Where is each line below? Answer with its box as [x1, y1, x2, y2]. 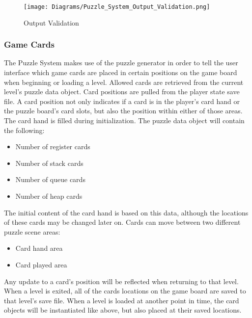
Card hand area [15, 243, 63, 253]
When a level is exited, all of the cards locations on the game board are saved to [4, 286, 246, 296]
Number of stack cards [15, 158, 84, 168]
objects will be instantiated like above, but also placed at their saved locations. [4, 305, 242, 315]
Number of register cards [15, 141, 90, 152]
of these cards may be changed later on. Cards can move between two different [4, 217, 241, 227]
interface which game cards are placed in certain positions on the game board [4, 67, 237, 78]
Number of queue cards [15, 174, 85, 185]
